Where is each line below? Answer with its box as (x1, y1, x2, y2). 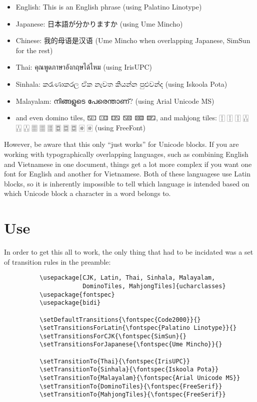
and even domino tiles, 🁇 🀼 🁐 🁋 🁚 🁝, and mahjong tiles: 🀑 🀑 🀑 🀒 (15, 112, 249, 123)
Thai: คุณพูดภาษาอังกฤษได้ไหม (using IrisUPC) (15, 62, 152, 72)
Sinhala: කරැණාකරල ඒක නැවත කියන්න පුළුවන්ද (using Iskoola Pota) (15, 78, 227, 89)
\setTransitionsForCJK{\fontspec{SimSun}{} (39, 332, 186, 340)
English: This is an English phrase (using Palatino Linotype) (15, 2, 202, 12)
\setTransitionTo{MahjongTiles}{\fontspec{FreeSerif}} (39, 391, 226, 398)
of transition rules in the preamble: (4, 256, 111, 267)
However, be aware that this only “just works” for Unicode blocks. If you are (4, 139, 239, 149)
